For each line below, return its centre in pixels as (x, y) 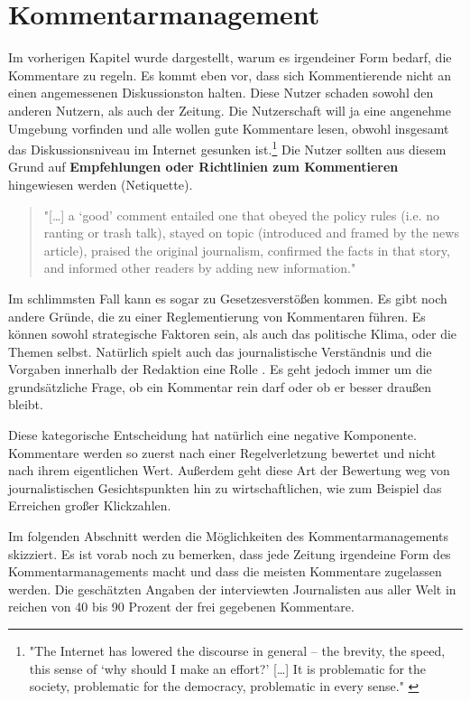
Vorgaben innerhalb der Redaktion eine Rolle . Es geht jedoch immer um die (220, 369)
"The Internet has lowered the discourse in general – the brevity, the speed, (237, 650)
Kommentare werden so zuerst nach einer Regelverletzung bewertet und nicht (222, 452)
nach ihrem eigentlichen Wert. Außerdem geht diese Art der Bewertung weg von (229, 470)
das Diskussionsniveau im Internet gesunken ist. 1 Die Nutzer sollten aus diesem (227, 148)
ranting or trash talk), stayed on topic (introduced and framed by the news (251, 233)
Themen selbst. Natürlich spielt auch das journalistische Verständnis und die (220, 351)
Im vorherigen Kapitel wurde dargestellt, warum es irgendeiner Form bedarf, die (230, 57)
